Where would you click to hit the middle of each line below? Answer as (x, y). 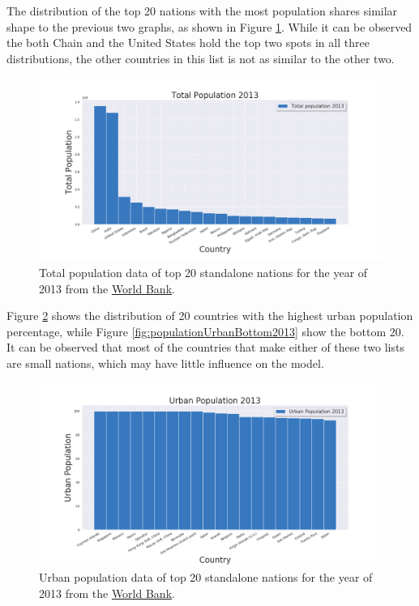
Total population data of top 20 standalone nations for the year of (203, 273)
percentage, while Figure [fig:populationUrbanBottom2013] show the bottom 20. (205, 331)
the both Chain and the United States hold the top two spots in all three (188, 43)
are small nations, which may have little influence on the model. (165, 363)
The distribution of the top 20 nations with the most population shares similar (202, 11)
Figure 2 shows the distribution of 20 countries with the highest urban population (210, 316)
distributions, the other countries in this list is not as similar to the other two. (201, 58)
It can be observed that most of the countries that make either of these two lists (205, 347)
